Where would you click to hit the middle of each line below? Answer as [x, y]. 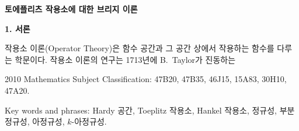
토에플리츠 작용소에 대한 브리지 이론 [71, 9]
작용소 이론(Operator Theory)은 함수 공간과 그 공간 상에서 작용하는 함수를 [140, 48]
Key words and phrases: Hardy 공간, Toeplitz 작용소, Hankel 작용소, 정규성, [141, 110]
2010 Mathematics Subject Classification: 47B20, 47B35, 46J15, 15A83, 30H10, [146, 79]
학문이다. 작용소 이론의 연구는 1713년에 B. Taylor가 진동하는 [125, 59]
